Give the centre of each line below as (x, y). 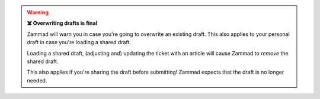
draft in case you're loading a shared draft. (79, 42)
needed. (37, 80)
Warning (38, 12)
